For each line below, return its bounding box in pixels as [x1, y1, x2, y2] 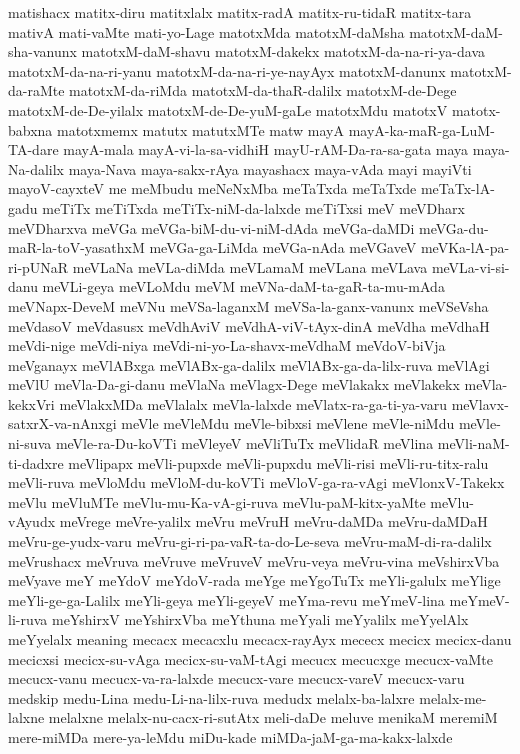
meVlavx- [451, 393, 509, 414]
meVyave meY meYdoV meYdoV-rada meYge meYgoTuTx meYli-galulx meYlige [8, 570, 501, 591]
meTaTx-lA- [420, 178, 495, 199]
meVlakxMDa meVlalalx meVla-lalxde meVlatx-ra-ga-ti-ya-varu [59, 393, 447, 414]
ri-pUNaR [8, 256, 69, 277]
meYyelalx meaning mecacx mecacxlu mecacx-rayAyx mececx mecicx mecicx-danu [8, 629, 512, 649]
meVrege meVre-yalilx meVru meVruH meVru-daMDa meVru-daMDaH [59, 511, 488, 532]
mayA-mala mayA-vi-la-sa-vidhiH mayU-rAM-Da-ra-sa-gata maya [63, 139, 469, 160]
